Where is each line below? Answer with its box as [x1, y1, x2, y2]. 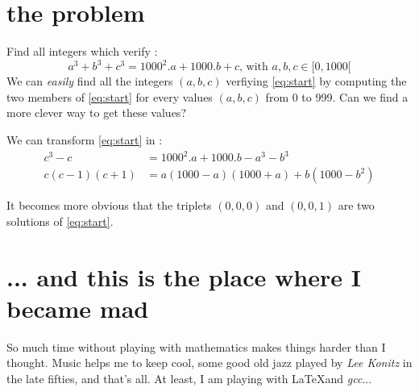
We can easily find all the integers [6, 73, 173, 90]
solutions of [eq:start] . [6, 212, 114, 229]
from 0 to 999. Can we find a [265, 88, 409, 105]
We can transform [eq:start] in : [6, 131, 163, 148]
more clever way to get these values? [6, 104, 186, 121]
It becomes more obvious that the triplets [6, 197, 212, 214]
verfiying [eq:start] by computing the [226, 73, 407, 90]
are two [338, 197, 375, 214]
